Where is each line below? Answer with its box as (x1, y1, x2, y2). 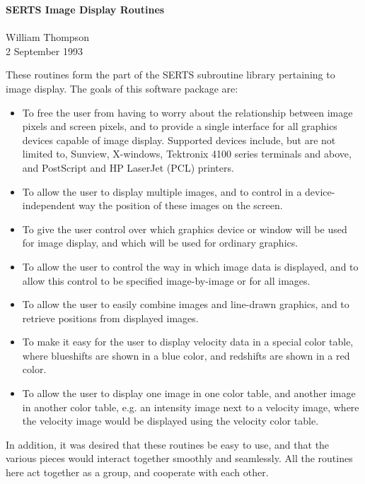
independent (22, 198, 76, 213)
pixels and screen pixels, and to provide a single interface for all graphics (22, 119, 337, 134)
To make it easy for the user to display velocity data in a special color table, (22, 334, 354, 349)
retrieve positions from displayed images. (22, 310, 199, 325)
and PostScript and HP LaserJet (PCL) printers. (22, 160, 234, 175)
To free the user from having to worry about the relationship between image (22, 105, 353, 119)
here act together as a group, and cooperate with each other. (6, 465, 269, 480)
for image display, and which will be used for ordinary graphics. (22, 235, 299, 250)
